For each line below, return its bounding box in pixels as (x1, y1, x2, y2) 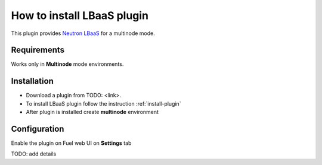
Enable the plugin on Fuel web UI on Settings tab (11, 139, 132, 147)
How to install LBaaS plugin (11, 9, 149, 22)
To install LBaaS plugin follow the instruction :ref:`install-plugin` (26, 100, 181, 107)
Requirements (11, 45, 65, 55)
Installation (11, 76, 54, 86)
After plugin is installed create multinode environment (26, 109, 159, 116)
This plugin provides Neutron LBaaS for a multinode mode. (11, 30, 155, 37)
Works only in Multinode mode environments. (11, 61, 124, 68)
